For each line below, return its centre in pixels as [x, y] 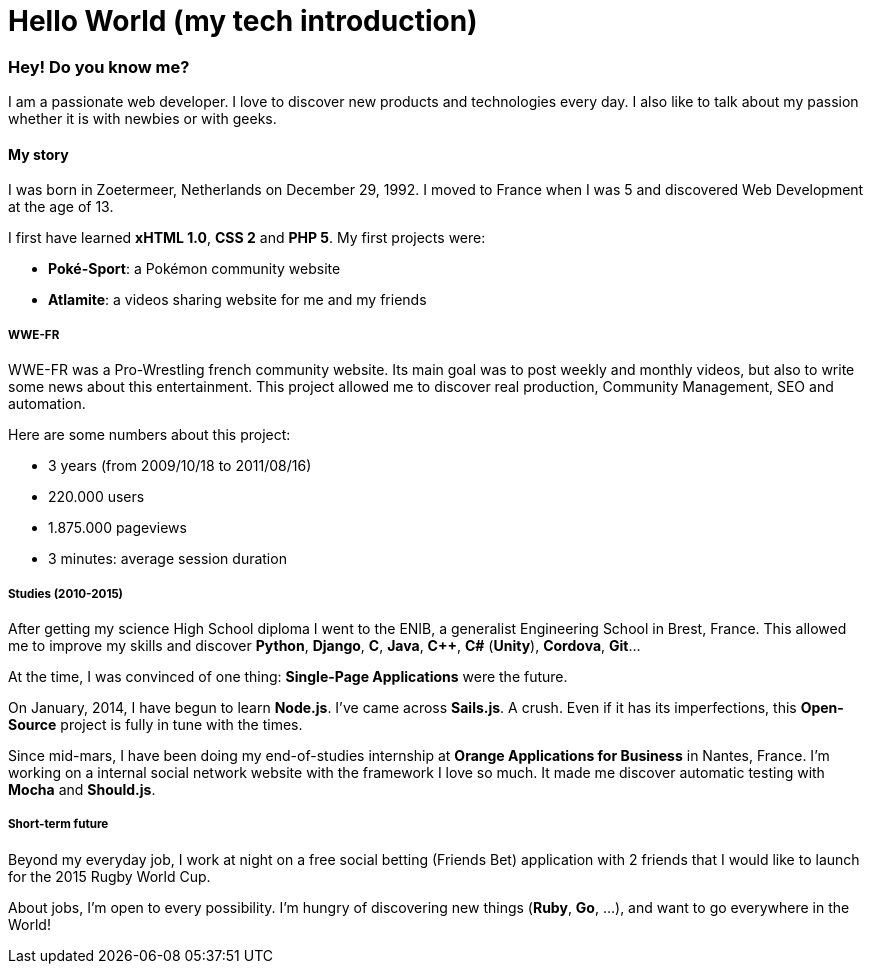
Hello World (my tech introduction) [243, 21]
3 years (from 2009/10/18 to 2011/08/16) [180, 466]
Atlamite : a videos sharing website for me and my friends [237, 300]
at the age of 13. [61, 207]
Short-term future [58, 824]
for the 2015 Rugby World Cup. [109, 876]
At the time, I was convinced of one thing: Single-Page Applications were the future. [288, 676]
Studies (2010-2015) [65, 593]
